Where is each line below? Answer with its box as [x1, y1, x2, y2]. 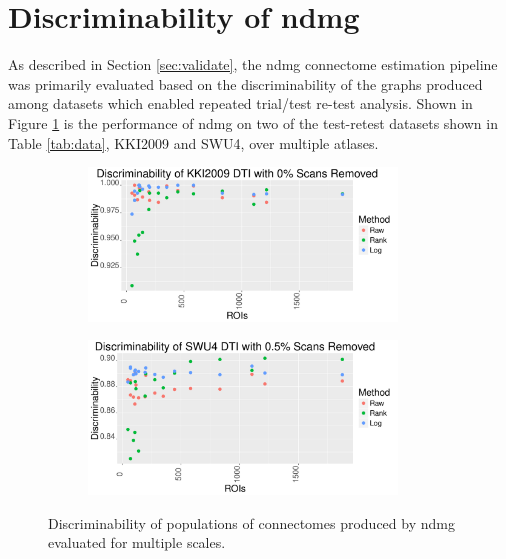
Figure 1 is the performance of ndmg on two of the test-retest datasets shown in [8, 112, 498, 133]
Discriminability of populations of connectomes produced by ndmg [48, 512, 455, 533]
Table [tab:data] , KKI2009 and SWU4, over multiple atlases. [8, 132, 379, 153]
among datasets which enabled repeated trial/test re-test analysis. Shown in [8, 93, 473, 114]
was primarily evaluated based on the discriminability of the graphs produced [8, 73, 483, 94]
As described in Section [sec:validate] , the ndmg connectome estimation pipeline [8, 54, 498, 75]
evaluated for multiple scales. [48, 532, 226, 553]
